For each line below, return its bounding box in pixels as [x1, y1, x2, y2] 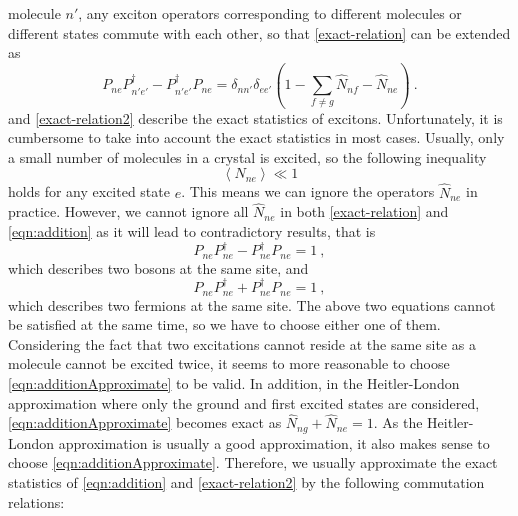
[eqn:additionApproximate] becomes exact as [8, 412, 282, 433]
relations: [8, 491, 65, 512]
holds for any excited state [8, 181, 170, 202]
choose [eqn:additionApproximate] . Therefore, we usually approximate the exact [8, 452, 498, 473]
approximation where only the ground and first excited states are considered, [8, 392, 480, 413]
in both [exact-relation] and [280, 201, 449, 222]
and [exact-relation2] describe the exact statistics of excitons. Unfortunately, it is [8, 107, 503, 128]
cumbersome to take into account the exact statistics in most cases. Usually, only [8, 127, 505, 148]
